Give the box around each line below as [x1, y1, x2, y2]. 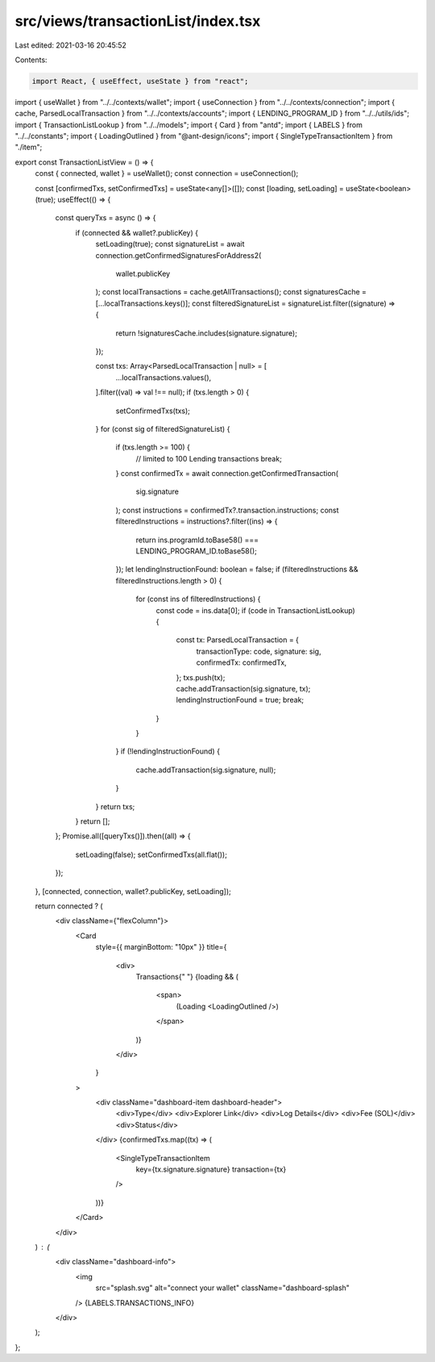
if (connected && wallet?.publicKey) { [75, 228, 199, 237]
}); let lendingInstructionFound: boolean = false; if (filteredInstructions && [115, 565, 358, 574]
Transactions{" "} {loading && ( [135, 971, 239, 981]
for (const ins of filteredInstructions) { [135, 594, 261, 604]
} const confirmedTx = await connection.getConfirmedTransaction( [115, 469, 338, 478]
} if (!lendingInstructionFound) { [115, 746, 221, 756]
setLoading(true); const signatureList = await [95, 239, 245, 249]
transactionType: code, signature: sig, [196, 646, 321, 656]
